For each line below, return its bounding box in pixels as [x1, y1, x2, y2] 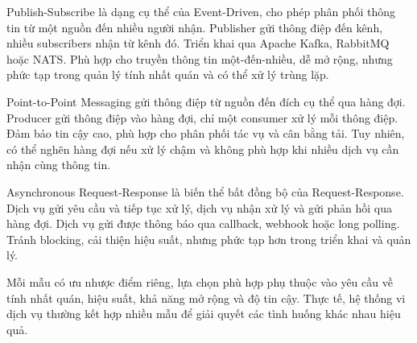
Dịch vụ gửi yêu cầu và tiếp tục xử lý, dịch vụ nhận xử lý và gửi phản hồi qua [6, 199, 392, 216]
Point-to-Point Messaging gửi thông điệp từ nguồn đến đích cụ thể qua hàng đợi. [6, 93, 406, 110]
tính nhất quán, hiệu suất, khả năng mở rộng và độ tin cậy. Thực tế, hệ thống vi [6, 289, 406, 306]
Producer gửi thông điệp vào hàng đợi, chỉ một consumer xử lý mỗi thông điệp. [6, 109, 398, 126]
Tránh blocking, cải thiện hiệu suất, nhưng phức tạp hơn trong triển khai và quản [6, 230, 411, 247]
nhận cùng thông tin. [6, 156, 111, 173]
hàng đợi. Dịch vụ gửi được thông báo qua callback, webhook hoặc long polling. [6, 215, 400, 232]
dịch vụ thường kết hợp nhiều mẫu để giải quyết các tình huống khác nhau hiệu [6, 305, 401, 322]
